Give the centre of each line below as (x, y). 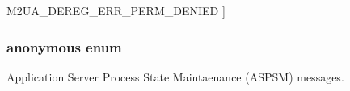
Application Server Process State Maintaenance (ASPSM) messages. (175, 76)
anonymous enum (64, 46)
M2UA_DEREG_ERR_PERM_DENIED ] (116, 10)
